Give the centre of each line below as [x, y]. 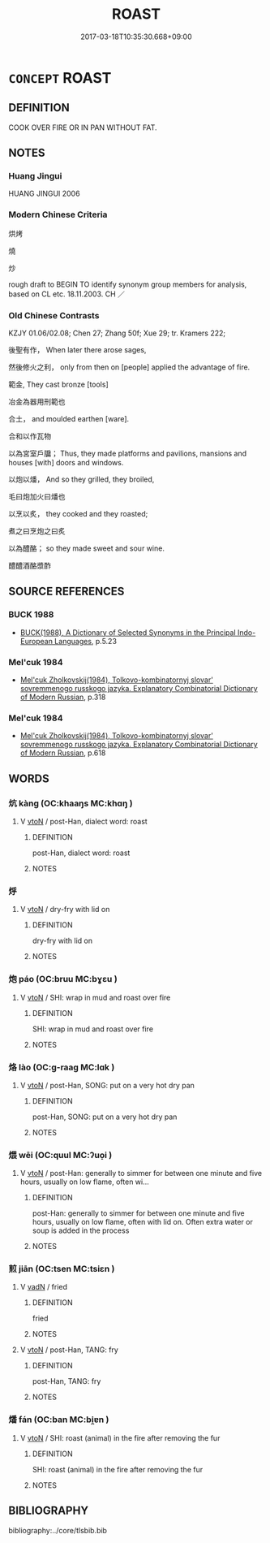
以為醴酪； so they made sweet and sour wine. [86, 548]
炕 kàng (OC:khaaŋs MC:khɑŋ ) [71, 803]
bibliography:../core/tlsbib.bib [58, 1530]
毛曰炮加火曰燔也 [37, 497]
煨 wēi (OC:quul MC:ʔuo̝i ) [60, 1155]
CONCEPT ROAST [60, 78]
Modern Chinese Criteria [58, 214]
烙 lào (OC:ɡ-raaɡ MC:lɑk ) [62, 1067]
